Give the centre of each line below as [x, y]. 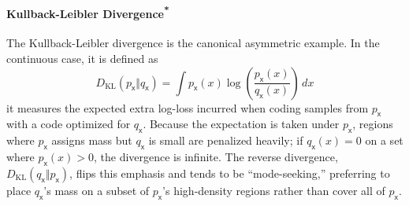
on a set [384, 140]
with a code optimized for [69, 124]
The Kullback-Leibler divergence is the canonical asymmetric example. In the [193, 43]
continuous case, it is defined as [82, 59]
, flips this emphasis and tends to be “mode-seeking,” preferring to [230, 173]
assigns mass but [92, 140]
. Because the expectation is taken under [241, 124]
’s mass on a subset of [97, 190]
